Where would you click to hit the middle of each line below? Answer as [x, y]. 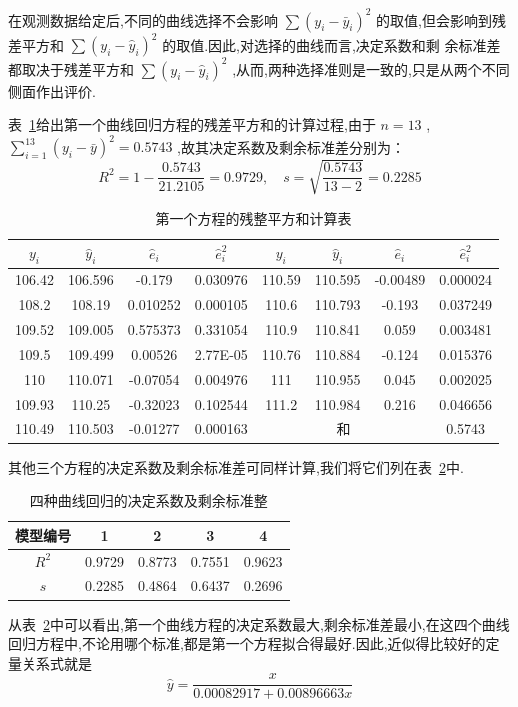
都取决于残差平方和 [71, 68]
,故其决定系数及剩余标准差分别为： [291, 146]
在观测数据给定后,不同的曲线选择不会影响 [143, 19]
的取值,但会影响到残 [441, 19]
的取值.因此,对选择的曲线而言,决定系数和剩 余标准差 [331, 44]
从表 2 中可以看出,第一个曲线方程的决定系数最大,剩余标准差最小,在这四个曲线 [259, 623]
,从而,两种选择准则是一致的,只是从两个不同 [371, 68]
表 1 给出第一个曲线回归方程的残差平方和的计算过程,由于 [192, 124]
